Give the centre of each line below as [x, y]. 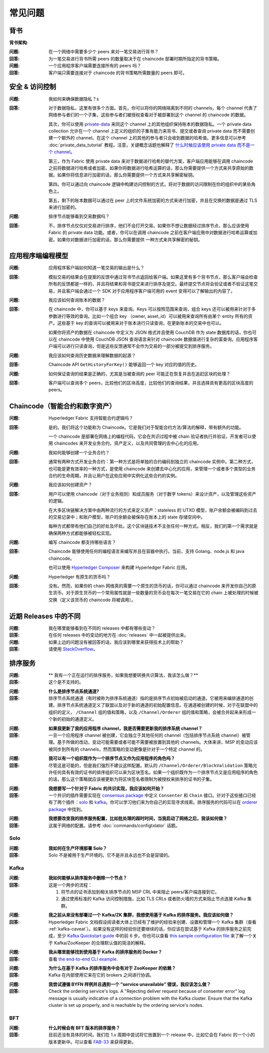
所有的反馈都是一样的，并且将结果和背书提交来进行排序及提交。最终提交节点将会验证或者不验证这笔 [151, 284]
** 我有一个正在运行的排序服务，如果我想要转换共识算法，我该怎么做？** [123, 675]
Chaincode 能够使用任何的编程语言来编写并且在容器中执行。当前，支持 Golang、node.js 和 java [146, 551]
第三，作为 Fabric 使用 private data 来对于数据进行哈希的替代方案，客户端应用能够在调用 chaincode [151, 161]
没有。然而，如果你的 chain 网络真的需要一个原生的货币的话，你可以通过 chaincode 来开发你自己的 [150, 586]
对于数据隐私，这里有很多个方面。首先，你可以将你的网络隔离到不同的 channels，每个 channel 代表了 [153, 108]
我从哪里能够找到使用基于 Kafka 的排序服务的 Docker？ [105, 952]
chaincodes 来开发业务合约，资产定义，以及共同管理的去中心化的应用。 [128, 443]
